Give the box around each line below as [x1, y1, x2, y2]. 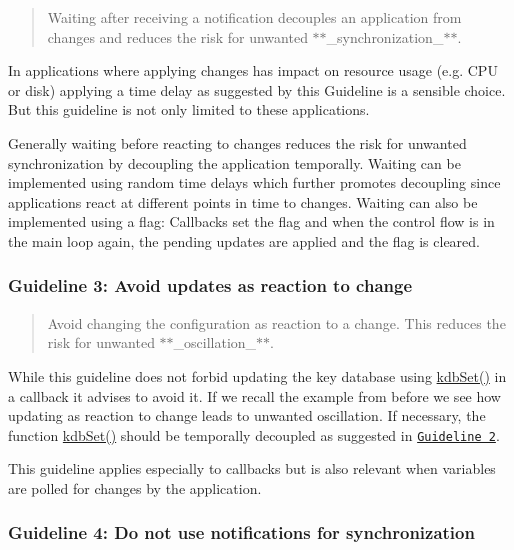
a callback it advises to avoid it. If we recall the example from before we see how [8, 385, 501, 406]
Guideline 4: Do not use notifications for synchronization [8, 520, 475, 545]
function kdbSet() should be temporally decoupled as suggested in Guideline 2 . [8, 424, 500, 445]
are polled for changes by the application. [8, 477, 262, 498]
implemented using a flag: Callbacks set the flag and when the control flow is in [8, 211, 495, 232]
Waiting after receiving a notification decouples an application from [47, 7, 462, 27]
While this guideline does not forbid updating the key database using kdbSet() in [8, 365, 507, 386]
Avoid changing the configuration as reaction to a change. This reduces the [47, 312, 506, 333]
